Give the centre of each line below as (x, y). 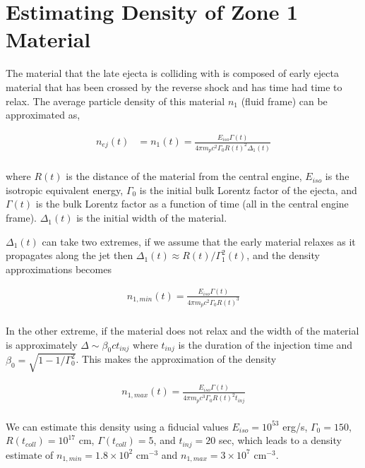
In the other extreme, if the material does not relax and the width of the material (182, 331)
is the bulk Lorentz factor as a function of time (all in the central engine (192, 204)
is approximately (42, 344)
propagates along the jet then (70, 255)
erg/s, (295, 426)
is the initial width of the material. (152, 218)
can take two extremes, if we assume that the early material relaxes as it (199, 241)
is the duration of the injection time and (265, 344)
